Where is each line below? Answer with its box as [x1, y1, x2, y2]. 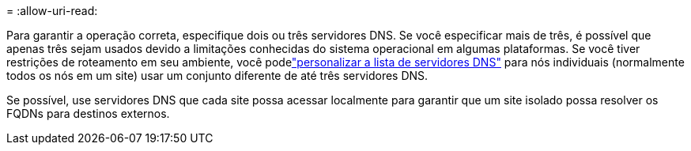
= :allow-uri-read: [6, 4, 98, 17]
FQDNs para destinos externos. [6, 107, 170, 120]
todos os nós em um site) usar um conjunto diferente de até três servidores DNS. [6, 69, 429, 82]
